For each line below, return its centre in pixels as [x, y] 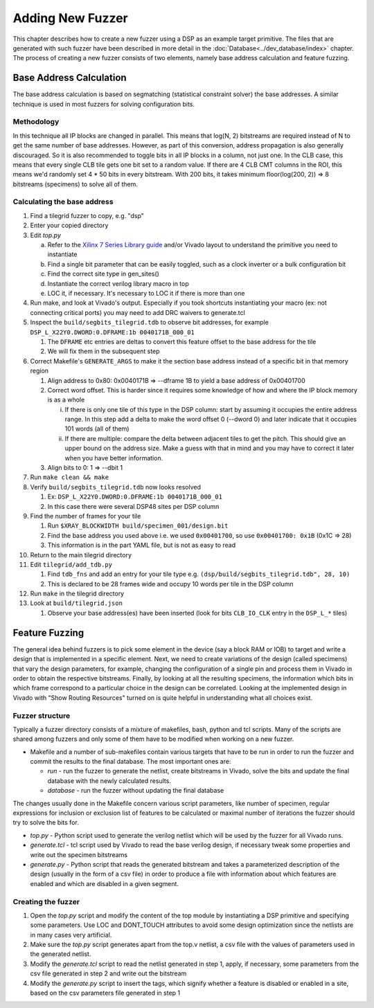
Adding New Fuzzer [70, 18]
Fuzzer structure [42, 715]
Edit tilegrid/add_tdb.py [71, 564]
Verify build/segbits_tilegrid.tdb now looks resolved [115, 487]
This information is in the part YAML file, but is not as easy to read [141, 545]
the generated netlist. [61, 954]
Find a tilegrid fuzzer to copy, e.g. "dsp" [87, 215]
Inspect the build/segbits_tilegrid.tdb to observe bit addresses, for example [150, 323]
